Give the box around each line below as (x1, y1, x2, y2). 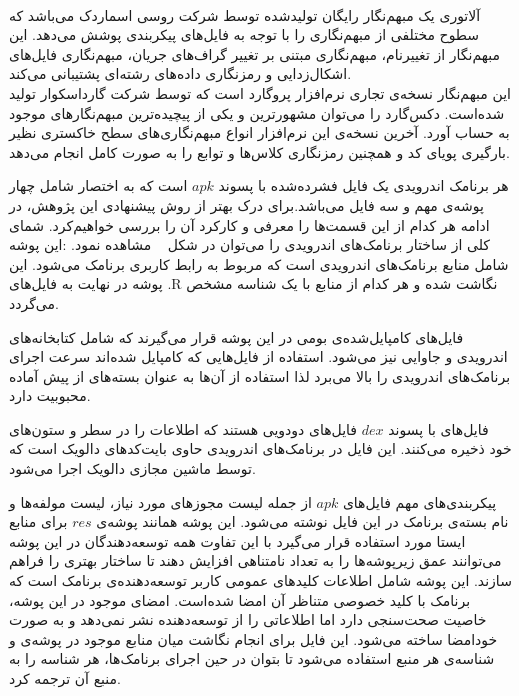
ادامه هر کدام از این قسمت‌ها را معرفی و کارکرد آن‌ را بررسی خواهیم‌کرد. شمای (9, 214, 490, 235)
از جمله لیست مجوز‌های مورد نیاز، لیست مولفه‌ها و (9, 491, 312, 512)
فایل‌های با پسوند (388, 418, 489, 439)
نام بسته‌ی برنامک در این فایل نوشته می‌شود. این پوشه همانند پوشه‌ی (96, 511, 509, 532)
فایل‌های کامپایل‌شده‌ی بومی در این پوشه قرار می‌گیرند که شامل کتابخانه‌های (9, 326, 464, 347)
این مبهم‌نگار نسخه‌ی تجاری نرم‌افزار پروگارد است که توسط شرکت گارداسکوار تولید (9, 82, 511, 103)
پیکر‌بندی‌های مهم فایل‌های (342, 491, 497, 512)
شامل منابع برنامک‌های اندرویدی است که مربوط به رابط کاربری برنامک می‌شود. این (9, 253, 509, 274)
